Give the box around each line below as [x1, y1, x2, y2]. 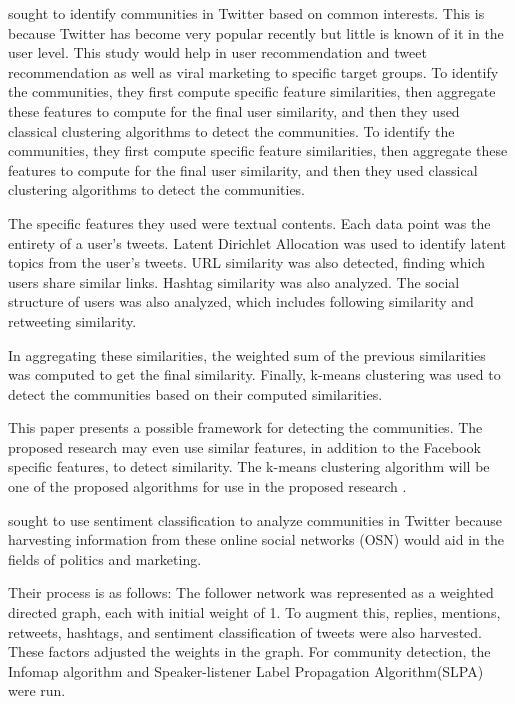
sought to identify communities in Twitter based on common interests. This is [8, 3, 485, 23]
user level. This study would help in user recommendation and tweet [8, 42, 427, 63]
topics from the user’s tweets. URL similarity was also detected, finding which [8, 252, 485, 273]
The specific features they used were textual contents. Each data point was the [8, 212, 491, 233]
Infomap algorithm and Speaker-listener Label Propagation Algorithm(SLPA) [8, 660, 484, 681]
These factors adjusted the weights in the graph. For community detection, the [8, 641, 491, 662]
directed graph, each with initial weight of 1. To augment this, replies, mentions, [8, 602, 501, 623]
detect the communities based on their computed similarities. [8, 383, 383, 404]
